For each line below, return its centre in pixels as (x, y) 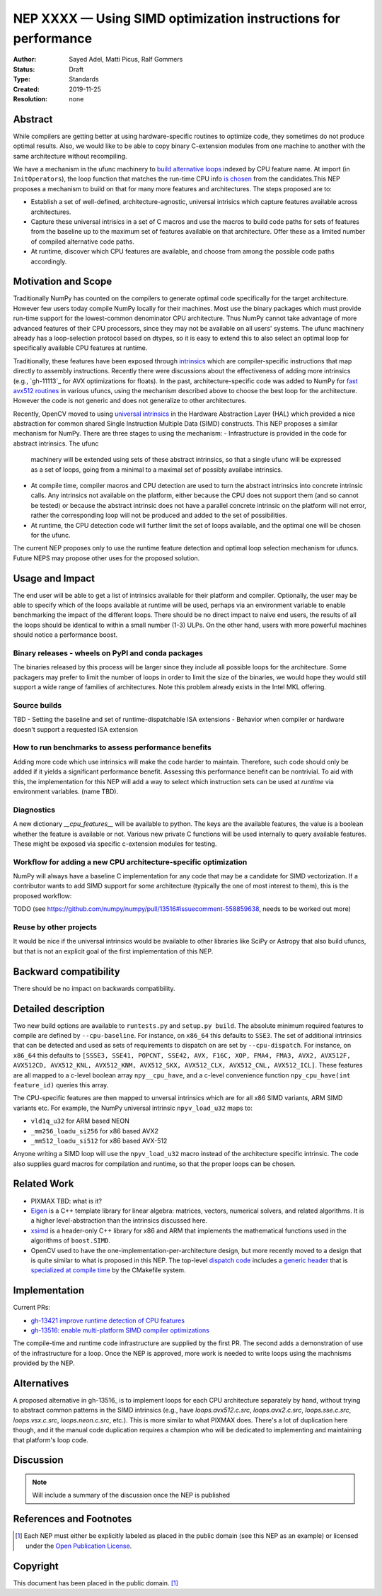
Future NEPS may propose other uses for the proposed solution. (106, 558)
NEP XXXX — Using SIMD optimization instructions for (177, 18)
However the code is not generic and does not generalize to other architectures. (130, 401)
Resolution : (30, 98)
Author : (25, 60)
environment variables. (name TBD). (66, 792)
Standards (84, 79)
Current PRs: (32, 1308)
